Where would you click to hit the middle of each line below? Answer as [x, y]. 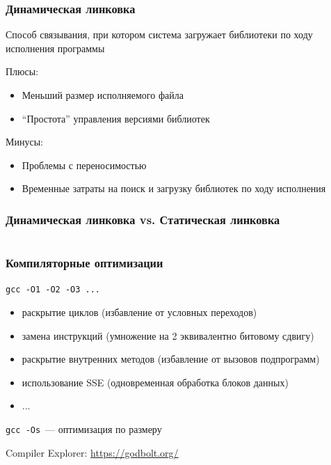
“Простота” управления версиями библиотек [116, 118]
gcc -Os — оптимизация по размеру [84, 429]
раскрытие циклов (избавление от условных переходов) [139, 312]
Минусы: [24, 142]
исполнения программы [55, 48]
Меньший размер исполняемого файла [103, 95]
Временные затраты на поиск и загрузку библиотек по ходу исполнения [174, 188]
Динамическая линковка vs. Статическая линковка [143, 219]
